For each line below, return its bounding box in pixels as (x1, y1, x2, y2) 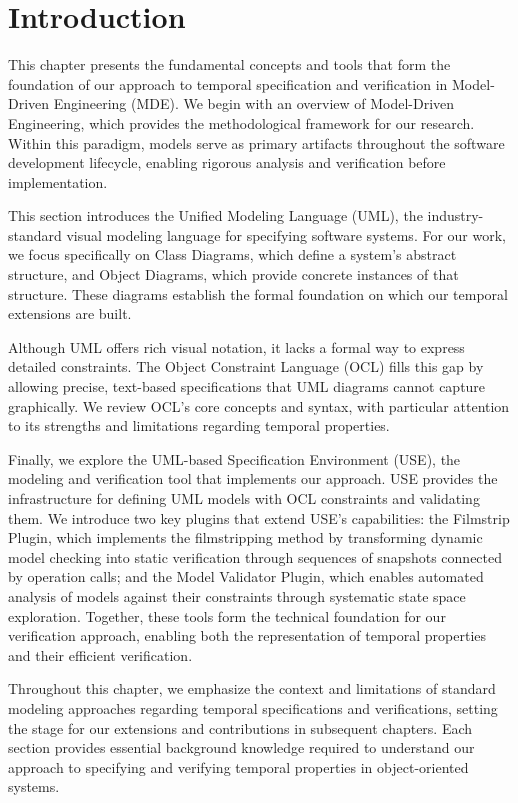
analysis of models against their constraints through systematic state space (8, 585, 466, 606)
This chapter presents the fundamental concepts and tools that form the (8, 54, 451, 75)
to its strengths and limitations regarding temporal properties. (8, 415, 390, 436)
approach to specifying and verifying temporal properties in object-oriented (8, 756, 469, 777)
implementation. (8, 171, 108, 192)
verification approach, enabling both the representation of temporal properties (8, 625, 487, 646)
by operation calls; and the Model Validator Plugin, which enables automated (8, 566, 484, 587)
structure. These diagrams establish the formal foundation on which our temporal (8, 283, 508, 304)
